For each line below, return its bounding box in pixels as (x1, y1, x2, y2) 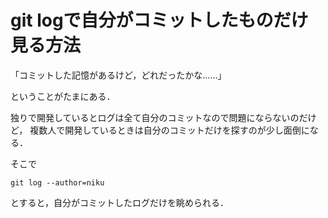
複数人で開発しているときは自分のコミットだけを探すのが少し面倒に (29, 124, 310, 136)
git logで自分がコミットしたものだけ (10, 9, 309, 32)
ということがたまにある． (10, 90, 116, 102)
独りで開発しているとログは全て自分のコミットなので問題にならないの (10, 111, 300, 123)
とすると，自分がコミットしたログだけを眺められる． (10, 196, 230, 208)
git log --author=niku (10, 177, 105, 188)
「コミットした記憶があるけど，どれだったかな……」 (10, 69, 227, 81)
